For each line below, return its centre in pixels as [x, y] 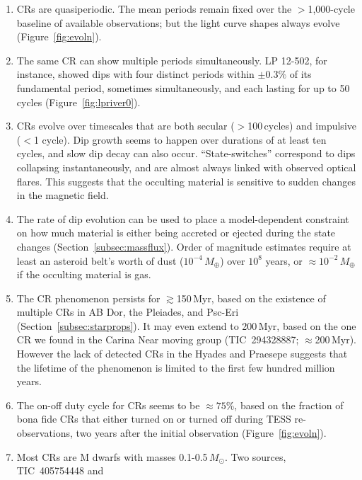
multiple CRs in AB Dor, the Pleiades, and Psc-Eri [128, 312]
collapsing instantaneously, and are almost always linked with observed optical [186, 167]
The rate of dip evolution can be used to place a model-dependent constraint [183, 218]
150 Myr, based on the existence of [251, 298]
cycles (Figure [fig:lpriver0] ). [78, 102]
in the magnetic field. [63, 195]
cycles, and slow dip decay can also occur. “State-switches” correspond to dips [186, 153]
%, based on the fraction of [285, 405]
